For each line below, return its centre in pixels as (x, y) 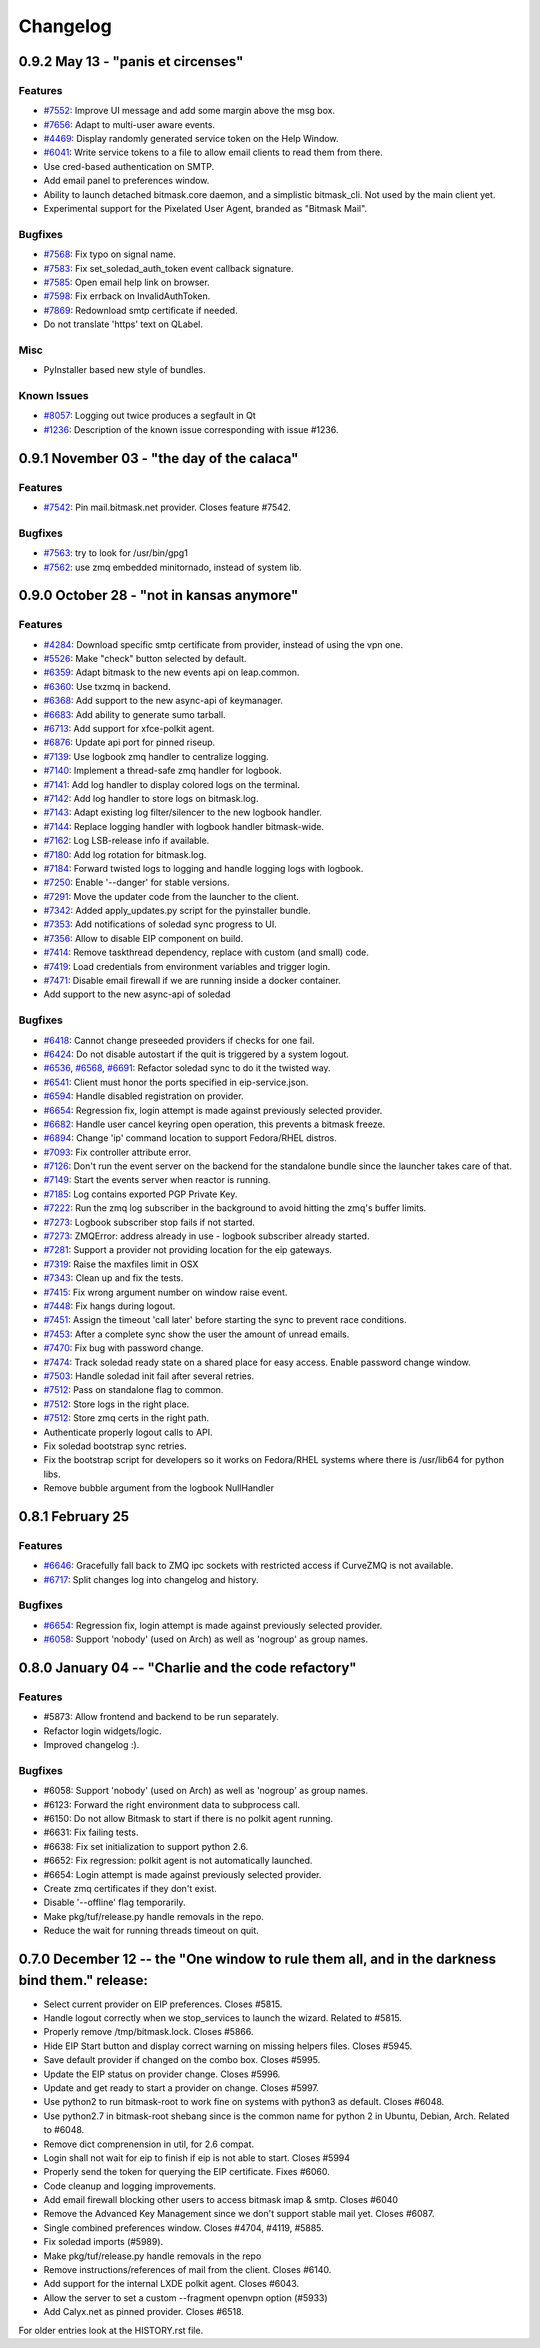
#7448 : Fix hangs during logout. (109, 1306)
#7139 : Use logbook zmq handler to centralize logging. (156, 756)
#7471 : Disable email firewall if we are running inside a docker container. (192, 981)
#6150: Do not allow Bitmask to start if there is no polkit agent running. (188, 1818)
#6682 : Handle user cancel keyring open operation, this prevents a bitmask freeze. (214, 1124)
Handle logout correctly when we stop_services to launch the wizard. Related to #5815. (222, 2018)
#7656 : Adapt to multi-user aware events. (129, 124)
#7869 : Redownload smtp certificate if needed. (141, 310)
